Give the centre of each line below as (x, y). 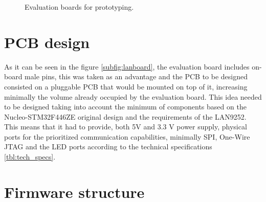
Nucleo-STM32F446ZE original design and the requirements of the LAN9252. (125, 116)
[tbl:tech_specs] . (30, 157)
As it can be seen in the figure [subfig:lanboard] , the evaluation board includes (127, 66)
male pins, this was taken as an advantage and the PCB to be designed (136, 76)
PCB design (47, 42)
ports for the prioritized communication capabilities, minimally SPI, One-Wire (127, 136)
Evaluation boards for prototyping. (79, 7)
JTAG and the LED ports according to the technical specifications (108, 147)
